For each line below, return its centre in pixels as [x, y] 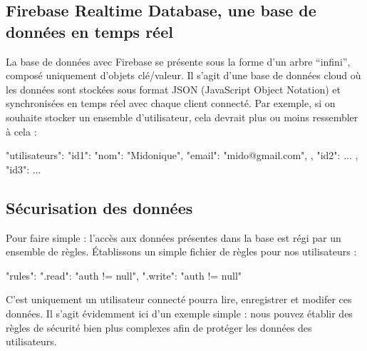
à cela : [21, 131]
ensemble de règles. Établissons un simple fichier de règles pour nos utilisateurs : [181, 251]
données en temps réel [89, 31]
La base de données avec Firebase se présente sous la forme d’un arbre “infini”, [178, 61]
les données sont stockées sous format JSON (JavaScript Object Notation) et [173, 89]
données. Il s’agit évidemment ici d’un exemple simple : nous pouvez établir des [179, 313]
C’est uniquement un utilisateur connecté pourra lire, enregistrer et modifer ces [179, 299]
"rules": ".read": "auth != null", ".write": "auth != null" [124, 275]
